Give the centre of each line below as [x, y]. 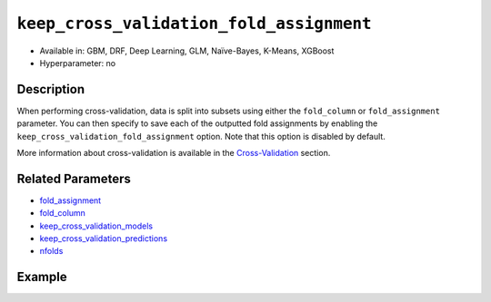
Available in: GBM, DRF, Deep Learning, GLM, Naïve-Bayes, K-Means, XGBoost [187, 51]
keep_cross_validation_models [96, 226]
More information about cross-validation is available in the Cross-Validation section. [174, 153]
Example [42, 277]
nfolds [51, 251]
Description [51, 89]
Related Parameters [74, 178]
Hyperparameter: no [78, 63]
